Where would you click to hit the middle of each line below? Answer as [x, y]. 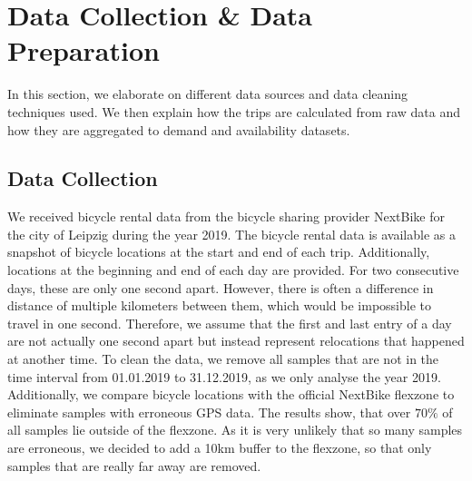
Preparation [84, 50]
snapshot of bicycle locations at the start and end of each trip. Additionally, [219, 252]
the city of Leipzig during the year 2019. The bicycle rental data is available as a [231, 234]
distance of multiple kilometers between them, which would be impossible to [219, 305]
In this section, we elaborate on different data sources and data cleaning [208, 94]
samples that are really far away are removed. [134, 465]
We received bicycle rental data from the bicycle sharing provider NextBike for [226, 216]
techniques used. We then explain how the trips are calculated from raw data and [234, 111]
